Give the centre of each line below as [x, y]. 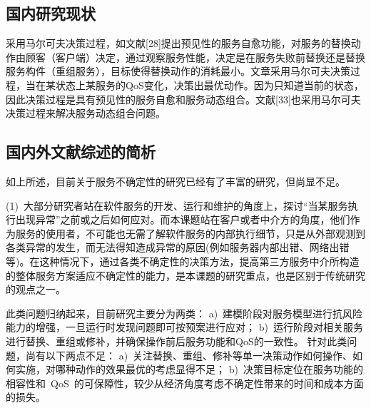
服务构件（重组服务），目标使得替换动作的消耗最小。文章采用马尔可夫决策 [178, 71]
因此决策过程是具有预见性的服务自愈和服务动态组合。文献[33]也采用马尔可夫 [183, 99]
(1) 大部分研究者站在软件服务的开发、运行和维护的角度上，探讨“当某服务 [177, 205]
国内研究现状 [51, 13]
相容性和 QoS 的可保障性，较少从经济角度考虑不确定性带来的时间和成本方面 [185, 383]
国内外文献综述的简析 [81, 152]
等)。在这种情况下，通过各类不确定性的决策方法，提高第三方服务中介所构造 [183, 261]
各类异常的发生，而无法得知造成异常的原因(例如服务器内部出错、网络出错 [178, 247]
